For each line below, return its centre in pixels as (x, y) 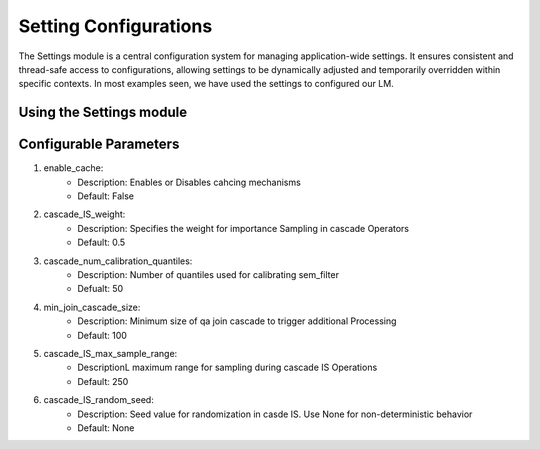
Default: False (106, 196)
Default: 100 (102, 335)
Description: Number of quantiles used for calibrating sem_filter (208, 274)
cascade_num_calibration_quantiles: (118, 261)
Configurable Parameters (99, 144)
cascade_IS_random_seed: (98, 400)
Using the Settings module (103, 112)
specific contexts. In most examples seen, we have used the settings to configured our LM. (206, 84)
